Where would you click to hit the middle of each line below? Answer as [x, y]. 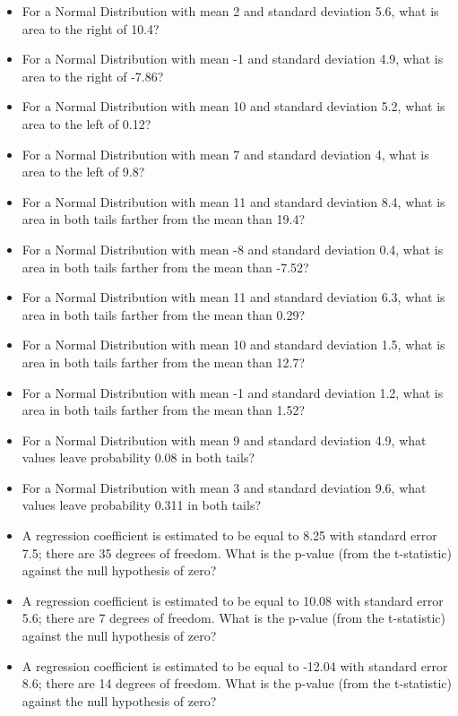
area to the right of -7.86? [93, 76]
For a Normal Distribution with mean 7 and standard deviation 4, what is [225, 154]
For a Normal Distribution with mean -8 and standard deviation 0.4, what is [233, 249]
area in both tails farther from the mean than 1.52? [164, 410]
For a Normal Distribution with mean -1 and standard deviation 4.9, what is [233, 59]
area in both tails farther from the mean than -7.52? [165, 267]
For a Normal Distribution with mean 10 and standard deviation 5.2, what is [233, 106]
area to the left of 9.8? [83, 172]
